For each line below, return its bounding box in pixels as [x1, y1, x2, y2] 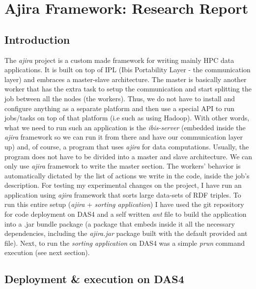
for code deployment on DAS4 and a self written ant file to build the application [4, 209, 247, 219]
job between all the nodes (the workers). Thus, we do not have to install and [4, 93, 235, 103]
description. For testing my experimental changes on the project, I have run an [4, 180, 242, 190]
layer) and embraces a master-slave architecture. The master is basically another [4, 74, 247, 84]
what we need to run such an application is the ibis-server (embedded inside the [4, 122, 246, 132]
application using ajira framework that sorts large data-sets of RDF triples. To [4, 189, 241, 200]
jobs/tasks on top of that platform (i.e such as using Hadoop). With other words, [4, 113, 250, 123]
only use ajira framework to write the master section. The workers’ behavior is [4, 161, 241, 171]
